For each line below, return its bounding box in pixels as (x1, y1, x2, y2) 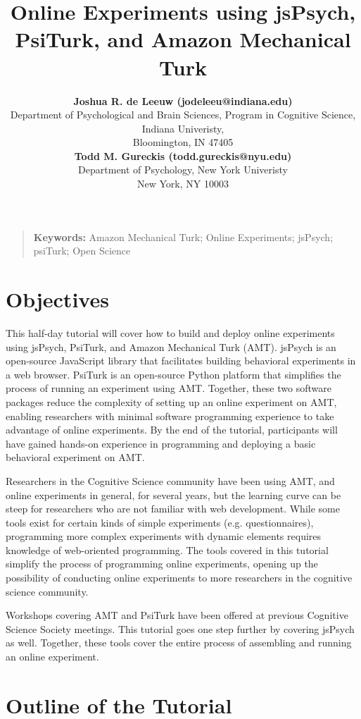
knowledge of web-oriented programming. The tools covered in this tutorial (6, 542, 329, 557)
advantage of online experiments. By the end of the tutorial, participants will (6, 422, 338, 437)
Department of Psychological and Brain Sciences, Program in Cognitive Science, (10, 107, 356, 122)
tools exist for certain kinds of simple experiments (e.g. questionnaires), (6, 515, 314, 529)
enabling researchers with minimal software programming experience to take (6, 408, 334, 423)
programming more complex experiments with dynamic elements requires (6, 529, 322, 543)
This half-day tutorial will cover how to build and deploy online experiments (6, 325, 335, 340)
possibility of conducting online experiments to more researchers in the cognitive (6, 570, 353, 585)
